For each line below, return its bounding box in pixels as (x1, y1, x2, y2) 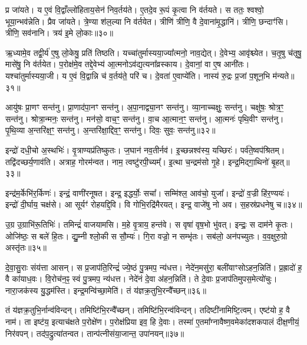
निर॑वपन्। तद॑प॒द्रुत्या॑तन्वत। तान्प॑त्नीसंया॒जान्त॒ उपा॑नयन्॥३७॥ (5, 327, 184, 339)
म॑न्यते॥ (272, 69, 295, 81)
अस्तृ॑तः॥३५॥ (5, 241, 47, 254)
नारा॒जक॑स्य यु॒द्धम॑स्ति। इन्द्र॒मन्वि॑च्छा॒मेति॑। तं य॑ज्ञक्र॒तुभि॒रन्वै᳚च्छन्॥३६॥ (5, 284, 206, 296)
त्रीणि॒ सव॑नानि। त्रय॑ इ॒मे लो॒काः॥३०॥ (5, 27, 114, 39)
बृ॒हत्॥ (271, 155, 290, 167)
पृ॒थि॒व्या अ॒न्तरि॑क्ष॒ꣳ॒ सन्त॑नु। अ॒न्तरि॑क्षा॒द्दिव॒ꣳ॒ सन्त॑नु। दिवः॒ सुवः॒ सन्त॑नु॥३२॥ (5, 124, 216, 136)
